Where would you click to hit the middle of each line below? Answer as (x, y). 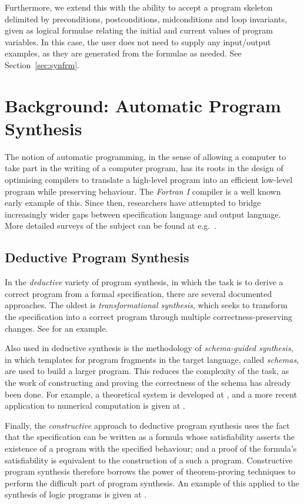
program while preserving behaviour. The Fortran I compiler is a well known (143, 191)
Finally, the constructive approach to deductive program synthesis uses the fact (147, 425)
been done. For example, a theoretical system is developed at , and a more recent (151, 394)
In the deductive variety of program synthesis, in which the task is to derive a (144, 282)
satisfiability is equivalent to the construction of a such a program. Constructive (149, 460)
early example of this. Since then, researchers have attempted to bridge (133, 203)
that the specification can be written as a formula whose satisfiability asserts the (150, 437)
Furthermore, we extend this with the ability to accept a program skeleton (139, 7)
